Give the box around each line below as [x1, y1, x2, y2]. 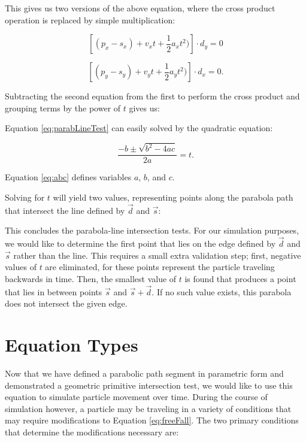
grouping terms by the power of [5, 101, 121, 114]
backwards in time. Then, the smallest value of [5, 272, 177, 284]
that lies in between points [5, 285, 102, 298]
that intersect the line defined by [5, 204, 125, 216]
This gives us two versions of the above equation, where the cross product [5, 2, 275, 14]
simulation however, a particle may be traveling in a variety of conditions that [5, 402, 292, 414]
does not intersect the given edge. [5, 297, 128, 310]
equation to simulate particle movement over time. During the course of [5, 390, 268, 403]
